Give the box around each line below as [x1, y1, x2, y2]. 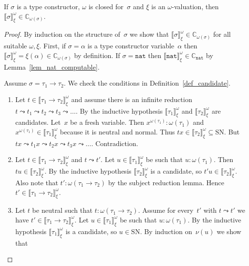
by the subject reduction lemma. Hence [108, 177, 224, 187]
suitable [4, 41, 27, 51]
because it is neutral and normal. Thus [60, 126, 175, 136]
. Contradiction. [91, 138, 138, 148]
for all [213, 29, 231, 39]
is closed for [88, 1, 124, 11]
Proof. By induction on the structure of [4, 29, 120, 39]
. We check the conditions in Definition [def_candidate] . [63, 78, 231, 88]
